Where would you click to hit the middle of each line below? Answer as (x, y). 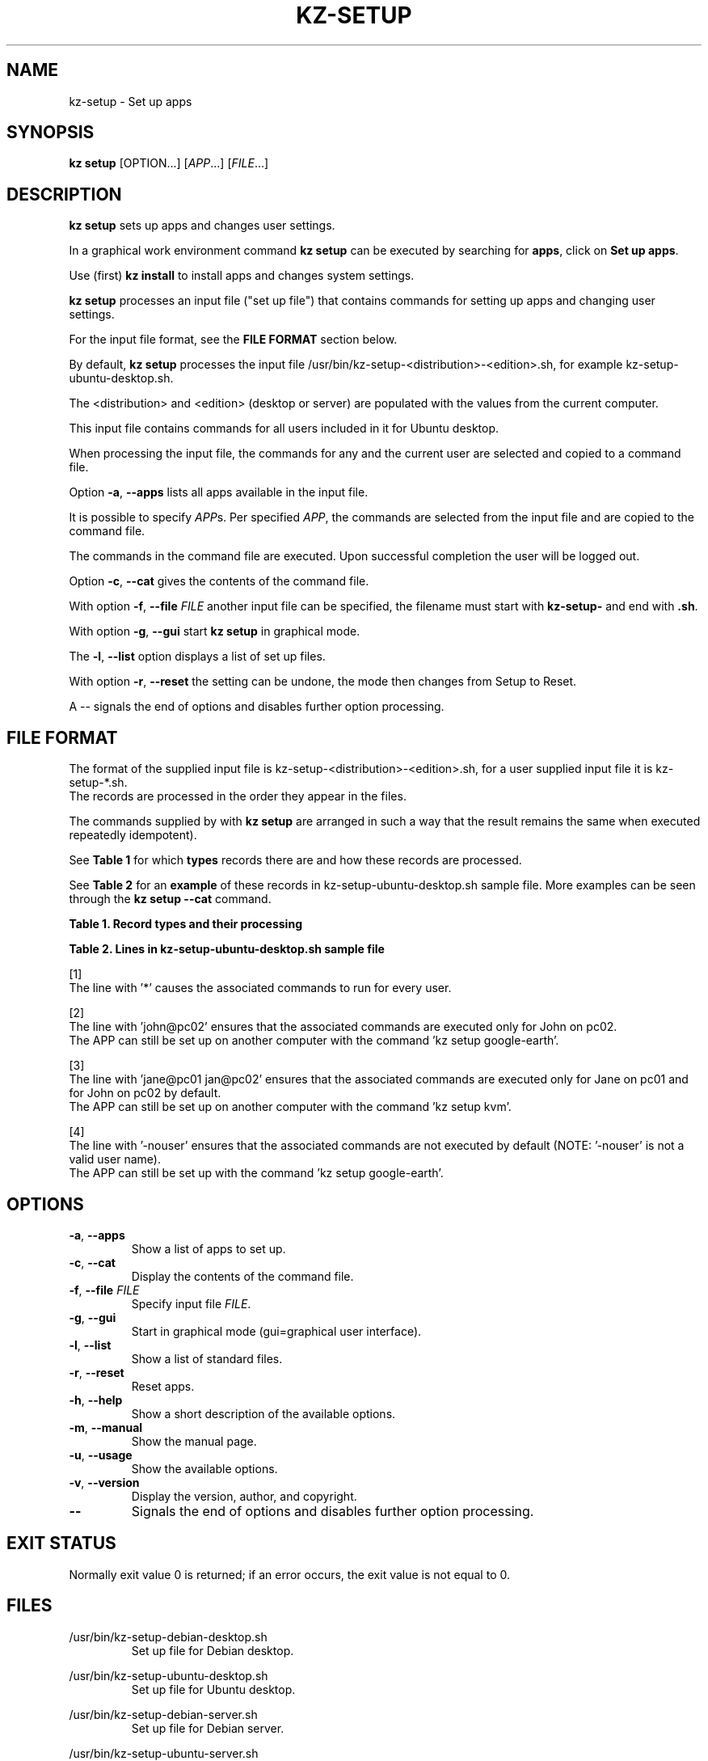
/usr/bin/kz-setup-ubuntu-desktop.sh (169, 1675)
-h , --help (96, 1400)
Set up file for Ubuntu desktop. (213, 1689)
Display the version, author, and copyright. (244, 1496)
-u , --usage (101, 1455)
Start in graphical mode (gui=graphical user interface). (276, 1331)
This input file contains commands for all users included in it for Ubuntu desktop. (284, 429)
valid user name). (115, 1159)
